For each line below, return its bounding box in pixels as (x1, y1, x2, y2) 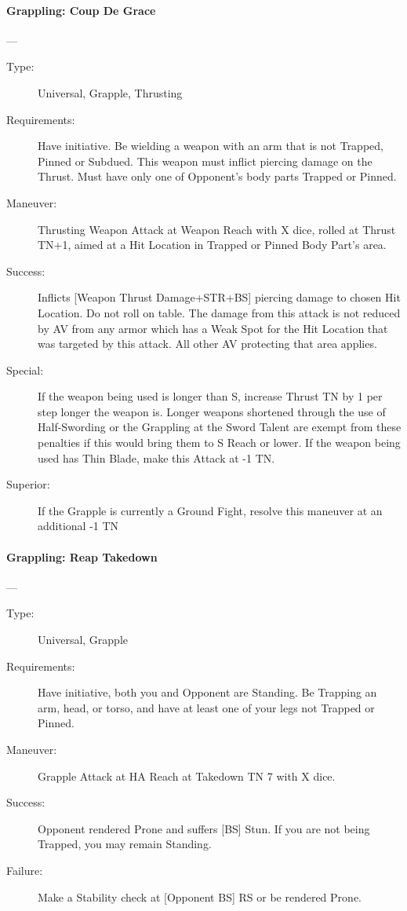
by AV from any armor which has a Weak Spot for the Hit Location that (38, 320, 388, 336)
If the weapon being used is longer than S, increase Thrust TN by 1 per (38, 388, 383, 404)
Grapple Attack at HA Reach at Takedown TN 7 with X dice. (38, 767, 336, 784)
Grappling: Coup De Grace (6, 2, 156, 18)
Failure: (6, 862, 43, 878)
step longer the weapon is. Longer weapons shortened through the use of (38, 403, 386, 419)
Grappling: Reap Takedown (6, 548, 158, 565)
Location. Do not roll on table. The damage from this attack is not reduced (38, 304, 401, 320)
